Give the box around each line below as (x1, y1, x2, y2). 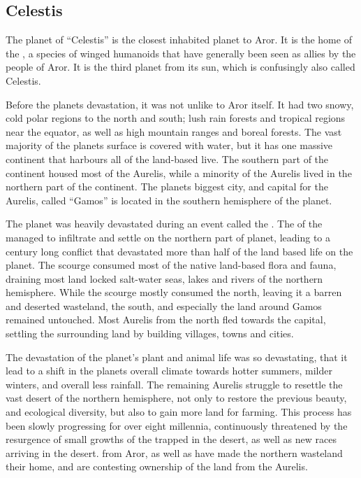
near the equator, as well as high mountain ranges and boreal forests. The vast (6, 124, 342, 139)
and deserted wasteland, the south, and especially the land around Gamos (6, 298, 322, 313)
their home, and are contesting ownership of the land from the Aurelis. (6, 459, 308, 474)
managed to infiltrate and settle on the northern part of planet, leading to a (6, 230, 330, 244)
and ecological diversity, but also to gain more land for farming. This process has (6, 405, 352, 419)
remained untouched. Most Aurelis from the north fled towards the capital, (6, 312, 326, 327)
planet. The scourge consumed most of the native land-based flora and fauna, (6, 258, 337, 272)
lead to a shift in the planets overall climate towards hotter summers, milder (6, 363, 332, 378)
